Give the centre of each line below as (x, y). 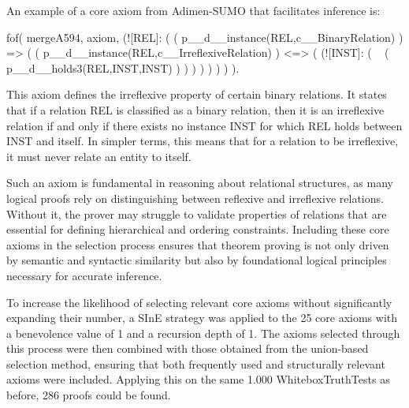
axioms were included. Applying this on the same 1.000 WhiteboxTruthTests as (198, 379)
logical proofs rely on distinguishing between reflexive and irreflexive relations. (195, 198)
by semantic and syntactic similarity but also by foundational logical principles (197, 260)
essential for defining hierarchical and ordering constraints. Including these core (198, 229)
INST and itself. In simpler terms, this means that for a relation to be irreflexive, (203, 141)
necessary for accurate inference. (84, 275)
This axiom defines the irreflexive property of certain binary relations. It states (197, 94)
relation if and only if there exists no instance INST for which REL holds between (204, 125)
